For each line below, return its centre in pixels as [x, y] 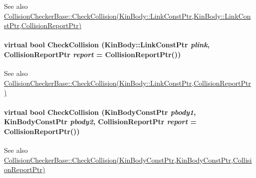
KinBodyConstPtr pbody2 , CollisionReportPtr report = [100, 122]
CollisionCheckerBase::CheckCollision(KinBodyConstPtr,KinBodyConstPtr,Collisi [128, 160]
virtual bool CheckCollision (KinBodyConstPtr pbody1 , [100, 112]
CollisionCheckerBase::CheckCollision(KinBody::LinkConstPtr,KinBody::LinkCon [128, 16]
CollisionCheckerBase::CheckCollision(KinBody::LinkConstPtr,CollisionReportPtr [128, 83]
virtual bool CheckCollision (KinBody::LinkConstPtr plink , [107, 45]
